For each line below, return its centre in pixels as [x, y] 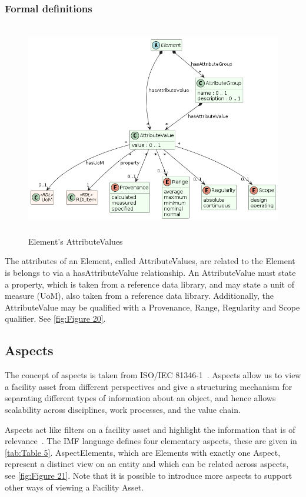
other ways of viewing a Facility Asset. [74, 487]
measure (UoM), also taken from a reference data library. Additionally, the [139, 296]
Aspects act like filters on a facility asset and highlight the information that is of [150, 429]
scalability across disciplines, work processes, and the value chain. [123, 409]
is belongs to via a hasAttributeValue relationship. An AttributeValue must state [150, 272]
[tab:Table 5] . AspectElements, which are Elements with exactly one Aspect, [143, 452]
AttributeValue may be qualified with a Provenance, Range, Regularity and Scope [152, 307]
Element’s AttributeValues [76, 241]
